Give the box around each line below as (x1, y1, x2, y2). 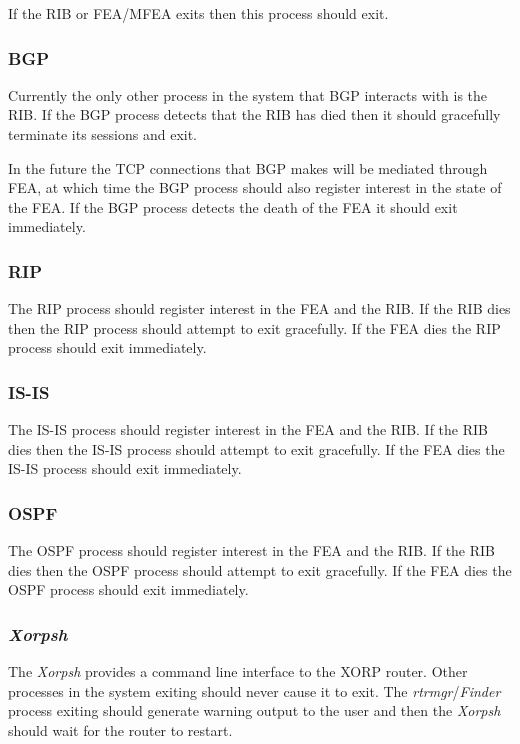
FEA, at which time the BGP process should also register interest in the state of (8, 177, 502, 198)
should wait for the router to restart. (8, 719, 233, 740)
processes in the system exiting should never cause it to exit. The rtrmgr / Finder (8, 680, 501, 701)
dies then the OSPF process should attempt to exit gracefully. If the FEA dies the (8, 559, 512, 580)
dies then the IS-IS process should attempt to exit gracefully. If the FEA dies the (8, 438, 505, 459)
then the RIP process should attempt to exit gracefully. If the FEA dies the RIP (8, 317, 501, 338)
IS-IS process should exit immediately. (8, 458, 242, 479)
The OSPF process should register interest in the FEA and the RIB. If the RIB (8, 540, 496, 561)
